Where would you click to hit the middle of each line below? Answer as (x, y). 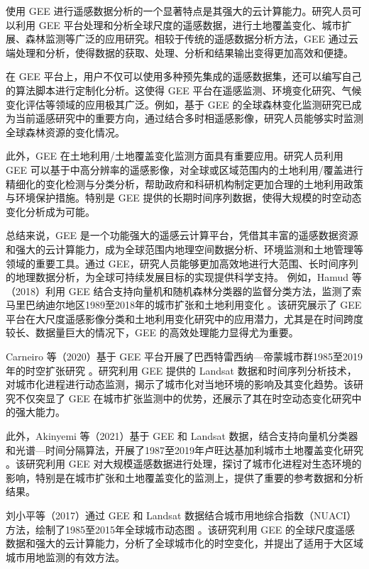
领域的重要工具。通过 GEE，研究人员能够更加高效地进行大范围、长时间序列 (182, 263)
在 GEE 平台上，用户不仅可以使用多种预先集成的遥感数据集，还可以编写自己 (184, 76)
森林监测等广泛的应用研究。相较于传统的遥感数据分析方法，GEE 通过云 (192, 39)
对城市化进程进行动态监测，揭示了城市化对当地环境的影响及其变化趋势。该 (180, 384)
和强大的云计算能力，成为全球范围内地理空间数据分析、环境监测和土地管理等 (184, 249)
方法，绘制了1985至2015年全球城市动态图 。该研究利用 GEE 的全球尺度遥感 (181, 529)
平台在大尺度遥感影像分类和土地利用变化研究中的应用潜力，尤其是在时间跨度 (184, 318)
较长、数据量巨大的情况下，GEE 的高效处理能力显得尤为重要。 (152, 332)
